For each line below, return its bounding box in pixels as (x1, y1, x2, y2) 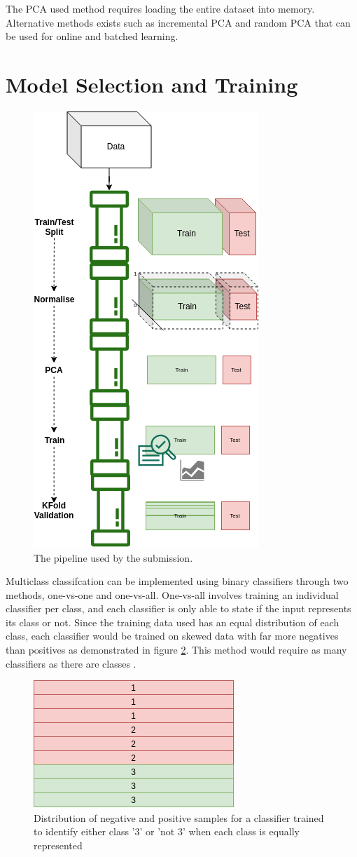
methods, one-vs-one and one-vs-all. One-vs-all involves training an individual (6, 587, 339, 602)
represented (34, 838, 83, 853)
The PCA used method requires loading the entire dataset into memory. (6, 1, 315, 15)
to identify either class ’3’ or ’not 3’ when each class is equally (34, 824, 300, 839)
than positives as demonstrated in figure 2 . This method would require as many (6, 642, 347, 657)
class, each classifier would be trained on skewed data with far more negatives (6, 628, 339, 643)
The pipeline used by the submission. (34, 550, 193, 565)
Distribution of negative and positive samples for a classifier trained (34, 810, 324, 825)
